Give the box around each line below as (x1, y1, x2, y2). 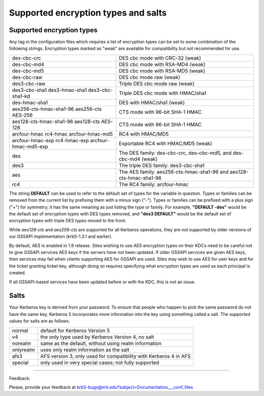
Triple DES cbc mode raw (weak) (119, 80, 195, 87)
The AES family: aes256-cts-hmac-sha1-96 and (119, 168, 229, 175)
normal (12, 327, 28, 334)
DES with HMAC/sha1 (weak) (119, 99, 185, 106)
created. (9, 270, 26, 276)
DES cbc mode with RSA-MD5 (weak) (119, 67, 205, 74)
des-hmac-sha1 (12, 99, 48, 106)
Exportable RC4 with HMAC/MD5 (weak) (119, 140, 212, 146)
